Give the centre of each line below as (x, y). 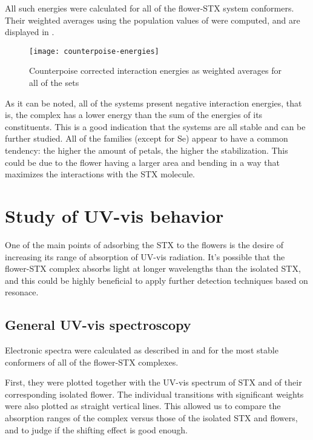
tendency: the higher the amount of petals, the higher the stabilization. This (147, 150)
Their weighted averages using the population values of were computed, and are (153, 20)
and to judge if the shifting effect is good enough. (96, 429)
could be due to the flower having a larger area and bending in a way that (143, 162)
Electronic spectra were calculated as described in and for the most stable (142, 350)
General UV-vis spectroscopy (98, 325)
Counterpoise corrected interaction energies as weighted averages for (156, 71)
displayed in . (30, 32)
